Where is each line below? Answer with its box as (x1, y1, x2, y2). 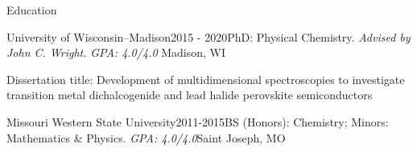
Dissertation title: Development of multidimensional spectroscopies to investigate (6, 70, 405, 87)
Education (6, 2, 57, 18)
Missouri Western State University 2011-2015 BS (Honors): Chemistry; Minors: (6, 113, 389, 130)
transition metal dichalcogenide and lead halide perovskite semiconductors (6, 86, 373, 103)
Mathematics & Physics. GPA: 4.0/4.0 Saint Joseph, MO (6, 129, 286, 146)
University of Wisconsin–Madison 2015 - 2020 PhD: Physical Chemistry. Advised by (6, 28, 411, 45)
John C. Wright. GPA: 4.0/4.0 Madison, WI (6, 44, 226, 61)
